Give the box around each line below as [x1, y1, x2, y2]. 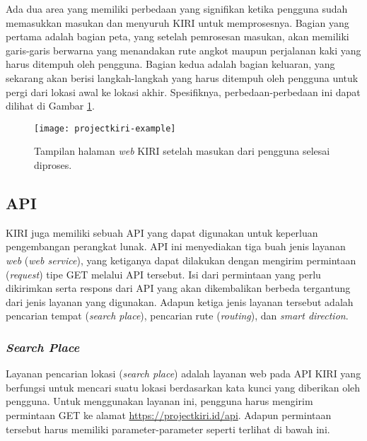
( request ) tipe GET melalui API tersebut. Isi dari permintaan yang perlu [6, 266, 321, 281]
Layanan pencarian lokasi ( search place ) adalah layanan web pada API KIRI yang [6, 366, 361, 381]
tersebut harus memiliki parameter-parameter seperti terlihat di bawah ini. [6, 421, 330, 436]
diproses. [34, 158, 72, 172]
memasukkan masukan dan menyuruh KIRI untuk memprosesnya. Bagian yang [6, 15, 349, 30]
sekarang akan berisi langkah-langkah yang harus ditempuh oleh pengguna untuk [6, 70, 359, 85]
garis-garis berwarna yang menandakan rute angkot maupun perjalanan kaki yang [6, 42, 361, 57]
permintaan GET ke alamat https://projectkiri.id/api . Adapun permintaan [6, 407, 332, 422]
